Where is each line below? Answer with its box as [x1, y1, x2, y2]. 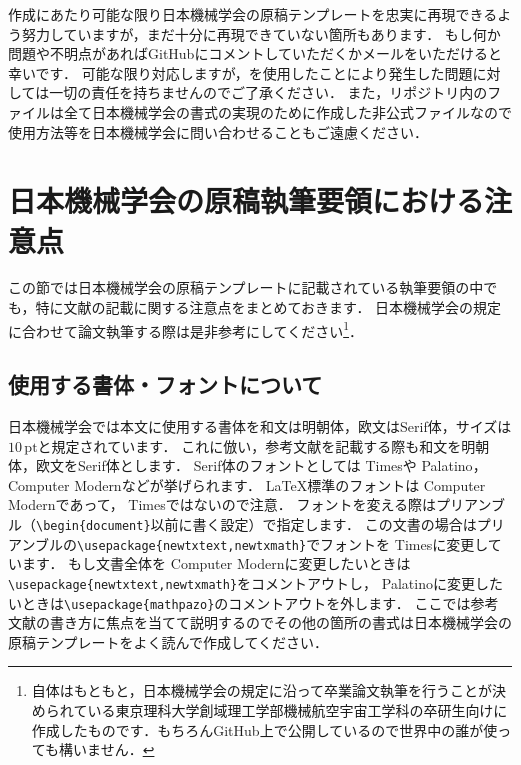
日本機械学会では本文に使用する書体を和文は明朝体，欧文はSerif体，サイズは [8, 416, 512, 437]
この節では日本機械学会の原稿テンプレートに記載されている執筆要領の [8, 277, 470, 298]
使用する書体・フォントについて [8, 369, 323, 400]
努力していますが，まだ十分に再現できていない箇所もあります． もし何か [21, 23, 501, 44]
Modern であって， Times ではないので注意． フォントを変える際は [8, 494, 437, 515]
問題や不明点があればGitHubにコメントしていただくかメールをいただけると [8, 43, 502, 64]
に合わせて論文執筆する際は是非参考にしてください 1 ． [8, 317, 364, 341]
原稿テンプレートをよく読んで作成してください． [8, 631, 329, 652]
